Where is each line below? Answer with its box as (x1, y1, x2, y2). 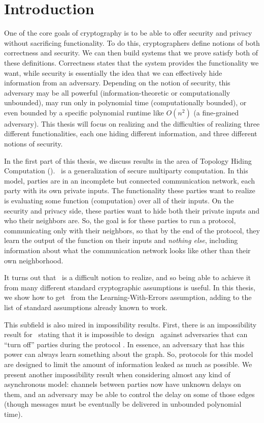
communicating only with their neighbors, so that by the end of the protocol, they (4, 225, 260, 235)
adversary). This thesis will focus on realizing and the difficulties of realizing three (4, 118, 260, 129)
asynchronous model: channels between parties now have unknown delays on (4, 379, 241, 389)
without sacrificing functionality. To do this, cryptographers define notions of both (4, 37, 260, 48)
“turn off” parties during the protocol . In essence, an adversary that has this (4, 339, 245, 349)
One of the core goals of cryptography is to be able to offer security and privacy (4, 27, 252, 38)
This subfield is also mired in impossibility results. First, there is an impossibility (4, 319, 257, 329)
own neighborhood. (4, 255, 63, 265)
